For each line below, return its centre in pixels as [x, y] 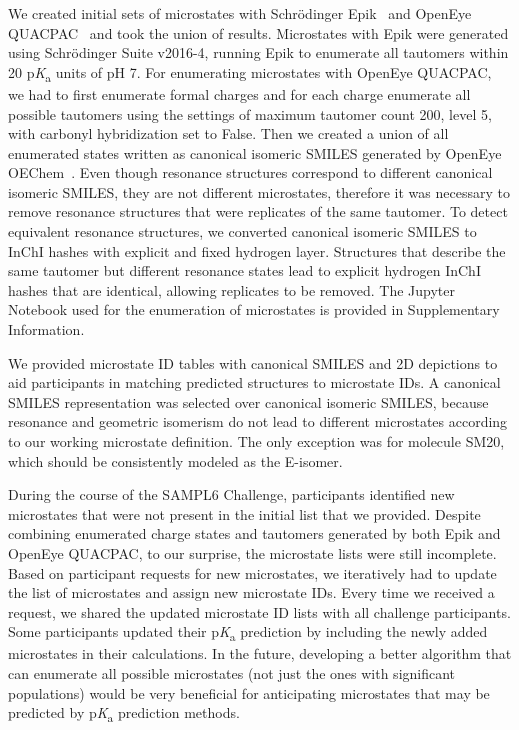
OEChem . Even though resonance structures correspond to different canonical [250, 172]
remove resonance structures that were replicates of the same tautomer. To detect [258, 211]
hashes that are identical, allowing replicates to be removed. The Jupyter [232, 289]
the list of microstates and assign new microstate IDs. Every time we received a [251, 592]
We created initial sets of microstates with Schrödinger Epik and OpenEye [240, 13]
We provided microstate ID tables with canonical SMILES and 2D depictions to [253, 362]
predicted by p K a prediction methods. [124, 714]
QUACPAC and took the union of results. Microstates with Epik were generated [258, 32]
